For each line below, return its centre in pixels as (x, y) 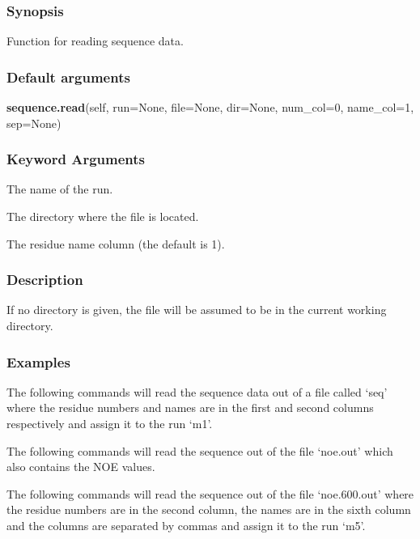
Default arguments (68, 76)
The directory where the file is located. (103, 216)
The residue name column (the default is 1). (116, 243)
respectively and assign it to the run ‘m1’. (110, 424)
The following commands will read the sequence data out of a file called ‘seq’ (197, 391)
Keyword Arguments (76, 159)
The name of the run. (60, 189)
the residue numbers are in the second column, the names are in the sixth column (209, 509)
